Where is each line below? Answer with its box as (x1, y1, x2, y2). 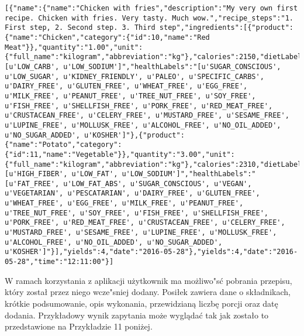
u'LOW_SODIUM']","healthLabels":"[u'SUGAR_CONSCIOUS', (63, 62, 281, 71)
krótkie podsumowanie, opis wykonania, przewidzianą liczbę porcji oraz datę (5, 297, 278, 309)
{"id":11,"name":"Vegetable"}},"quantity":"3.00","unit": (5, 150, 235, 159)
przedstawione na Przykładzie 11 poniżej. (5, 320, 153, 332)
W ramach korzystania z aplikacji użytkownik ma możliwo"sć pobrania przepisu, (5, 274, 292, 286)
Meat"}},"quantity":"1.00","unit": (5, 43, 143, 52)
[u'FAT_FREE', (5, 179, 60, 188)
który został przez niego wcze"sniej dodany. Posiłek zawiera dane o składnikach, (5, 286, 291, 298)
